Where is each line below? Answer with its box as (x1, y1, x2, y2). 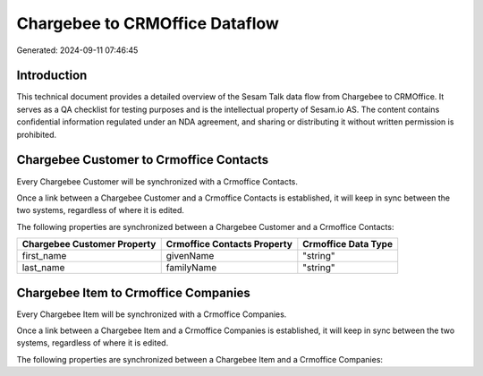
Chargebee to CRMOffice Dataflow (16, 13, 279, 33)
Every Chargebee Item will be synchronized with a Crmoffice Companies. (16, 309, 287, 320)
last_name (21, 261, 65, 274)
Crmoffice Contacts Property (165, 238, 292, 251)
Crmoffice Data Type (302, 238, 394, 251)
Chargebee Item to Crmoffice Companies (16, 285, 250, 300)
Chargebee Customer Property (21, 238, 157, 251)
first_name (21, 250, 67, 262)
